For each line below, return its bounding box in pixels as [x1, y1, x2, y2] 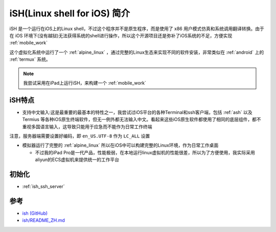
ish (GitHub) [22, 210, 48, 216]
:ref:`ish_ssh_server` [22, 183, 65, 190]
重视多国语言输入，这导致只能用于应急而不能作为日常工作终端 [22, 123, 152, 130]
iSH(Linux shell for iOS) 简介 [9, 8, 130, 19]
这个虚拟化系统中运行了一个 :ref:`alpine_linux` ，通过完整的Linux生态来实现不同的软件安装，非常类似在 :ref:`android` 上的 [9, 49, 264, 55]
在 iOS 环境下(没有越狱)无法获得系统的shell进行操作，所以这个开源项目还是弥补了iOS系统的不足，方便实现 [9, 32, 233, 38]
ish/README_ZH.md [22, 217, 65, 223]
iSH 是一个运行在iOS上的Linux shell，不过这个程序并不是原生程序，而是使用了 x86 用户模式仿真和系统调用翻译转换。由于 [9, 26, 264, 32]
